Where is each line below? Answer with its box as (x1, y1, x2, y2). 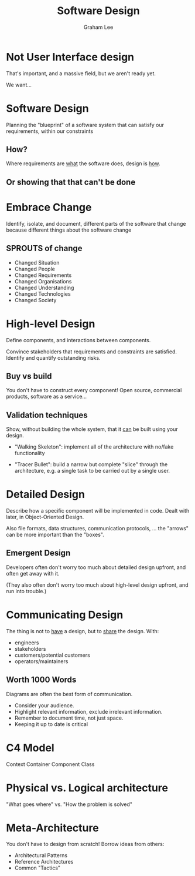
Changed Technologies (14, 290, 71, 297)
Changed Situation (14, 259, 60, 266)
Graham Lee (83, 24, 114, 31)
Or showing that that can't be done (6, 177, 136, 187)
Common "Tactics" (14, 864, 60, 871)
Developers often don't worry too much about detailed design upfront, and (6, 563, 186, 571)
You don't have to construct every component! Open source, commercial (6, 387, 182, 394)
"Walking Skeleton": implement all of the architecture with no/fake (14, 443, 174, 450)
